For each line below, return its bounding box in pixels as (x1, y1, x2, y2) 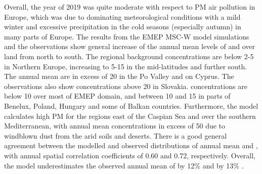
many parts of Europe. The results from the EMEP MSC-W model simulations (4, 31, 249, 41)
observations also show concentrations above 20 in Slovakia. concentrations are (4, 80, 247, 91)
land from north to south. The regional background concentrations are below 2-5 (4, 51, 254, 61)
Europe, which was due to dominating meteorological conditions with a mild (4, 11, 241, 22)
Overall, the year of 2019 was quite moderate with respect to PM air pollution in (4, 2, 255, 12)
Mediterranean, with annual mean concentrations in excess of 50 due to (4, 120, 226, 131)
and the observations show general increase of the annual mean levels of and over (4, 41, 255, 52)
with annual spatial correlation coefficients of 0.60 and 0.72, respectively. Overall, (4, 150, 256, 160)
